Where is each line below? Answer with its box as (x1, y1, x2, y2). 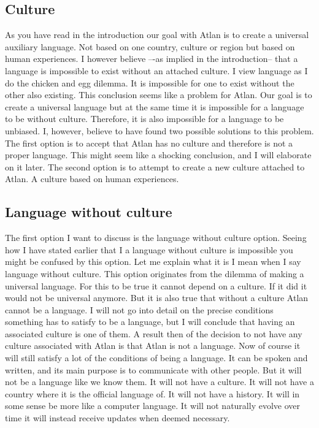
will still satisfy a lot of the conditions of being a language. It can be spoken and (5, 351, 308, 364)
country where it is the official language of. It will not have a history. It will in (5, 387, 300, 400)
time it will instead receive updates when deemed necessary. (5, 411, 230, 424)
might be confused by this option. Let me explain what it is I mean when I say (5, 255, 301, 268)
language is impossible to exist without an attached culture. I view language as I (5, 64, 308, 77)
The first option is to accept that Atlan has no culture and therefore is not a (5, 136, 293, 149)
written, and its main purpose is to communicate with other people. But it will (5, 363, 302, 376)
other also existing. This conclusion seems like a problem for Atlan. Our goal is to (5, 88, 312, 101)
